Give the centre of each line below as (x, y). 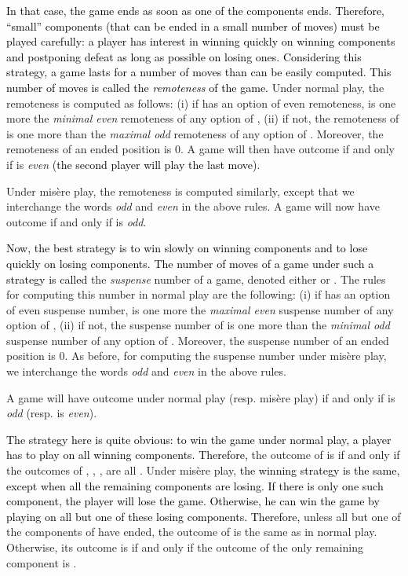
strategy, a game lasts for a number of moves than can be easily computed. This (199, 72)
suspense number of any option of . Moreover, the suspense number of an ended (198, 340)
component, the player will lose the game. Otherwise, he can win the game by (193, 501)
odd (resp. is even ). (52, 413)
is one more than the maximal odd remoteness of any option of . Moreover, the (195, 133)
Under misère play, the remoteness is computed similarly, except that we (180, 191)
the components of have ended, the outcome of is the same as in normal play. (192, 532)
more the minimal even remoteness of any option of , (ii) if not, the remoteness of (203, 118)
